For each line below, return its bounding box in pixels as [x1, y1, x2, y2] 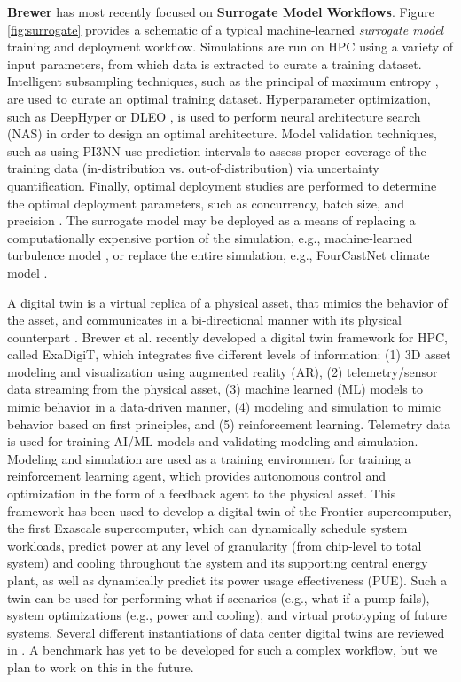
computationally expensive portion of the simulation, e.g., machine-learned [7, 228, 413, 247]
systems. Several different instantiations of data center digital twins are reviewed [7, 623, 445, 641]
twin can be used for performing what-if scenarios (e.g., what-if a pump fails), [7, 588, 430, 607]
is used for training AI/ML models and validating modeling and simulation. [7, 432, 418, 451]
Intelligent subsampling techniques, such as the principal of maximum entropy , [7, 72, 439, 90]
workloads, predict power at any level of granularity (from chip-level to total [7, 536, 422, 554]
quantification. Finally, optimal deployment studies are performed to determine [7, 176, 437, 194]
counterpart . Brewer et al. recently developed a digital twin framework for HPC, [7, 327, 448, 346]
